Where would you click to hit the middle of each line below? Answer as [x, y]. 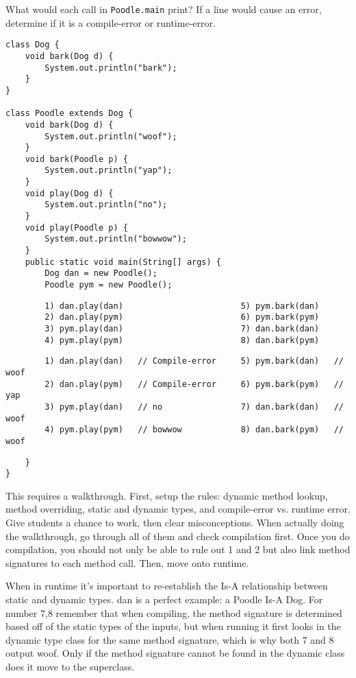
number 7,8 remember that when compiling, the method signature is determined [174, 612]
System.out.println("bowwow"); [116, 239]
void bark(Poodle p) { [76, 159]
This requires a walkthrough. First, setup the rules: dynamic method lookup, [167, 495]
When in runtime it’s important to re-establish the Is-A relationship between [167, 586]
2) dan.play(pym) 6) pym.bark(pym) [182, 317]
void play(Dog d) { [69, 193]
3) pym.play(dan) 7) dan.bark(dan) [182, 329]
